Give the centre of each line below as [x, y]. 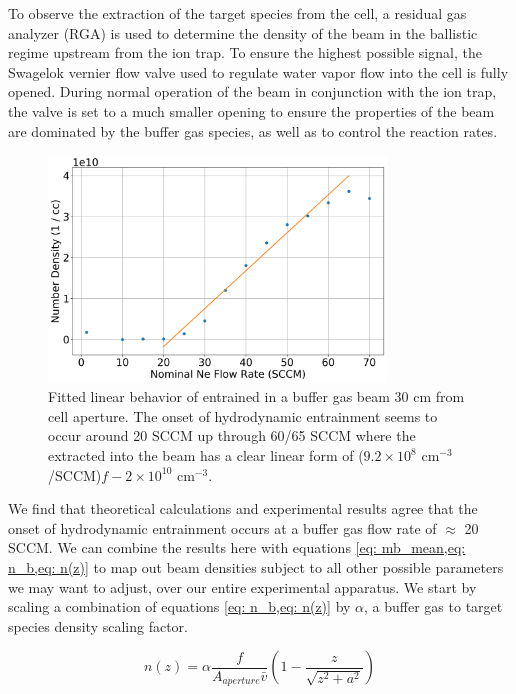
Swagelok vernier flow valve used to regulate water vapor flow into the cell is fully [258, 71]
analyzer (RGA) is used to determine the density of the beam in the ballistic [243, 32]
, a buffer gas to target [433, 606]
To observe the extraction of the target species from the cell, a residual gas [237, 13]
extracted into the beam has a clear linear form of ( [206, 455]
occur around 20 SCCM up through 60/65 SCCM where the [232, 435]
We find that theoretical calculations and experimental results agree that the [243, 508]
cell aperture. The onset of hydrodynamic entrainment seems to [243, 415]
